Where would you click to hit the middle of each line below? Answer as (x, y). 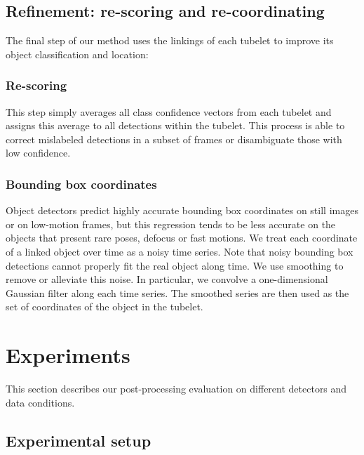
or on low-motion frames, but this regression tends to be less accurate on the (171, 224)
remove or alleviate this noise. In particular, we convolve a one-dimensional (167, 279)
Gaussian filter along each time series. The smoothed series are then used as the (177, 292)
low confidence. (38, 153)
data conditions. (40, 402)
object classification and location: (77, 54)
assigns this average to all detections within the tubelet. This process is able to (175, 125)
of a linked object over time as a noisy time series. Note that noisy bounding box (180, 251)
